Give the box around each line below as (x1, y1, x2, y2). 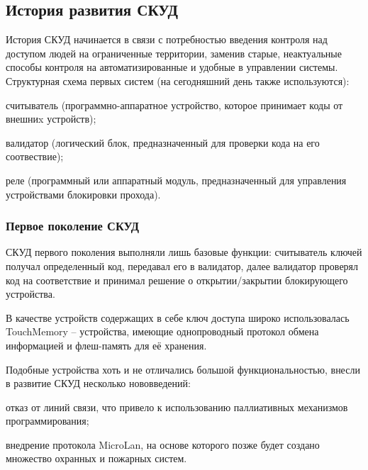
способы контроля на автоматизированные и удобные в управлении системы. (6, 60, 338, 74)
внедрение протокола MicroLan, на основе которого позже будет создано (6, 437, 320, 452)
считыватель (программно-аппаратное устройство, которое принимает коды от (6, 97, 343, 112)
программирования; (6, 413, 89, 428)
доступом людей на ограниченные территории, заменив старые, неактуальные (6, 45, 342, 60)
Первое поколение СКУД (6, 217, 140, 235)
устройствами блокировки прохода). (6, 186, 161, 201)
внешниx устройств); (6, 111, 96, 126)
